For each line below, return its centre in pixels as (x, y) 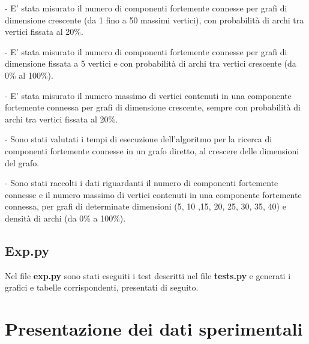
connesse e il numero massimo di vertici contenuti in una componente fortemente (153, 194)
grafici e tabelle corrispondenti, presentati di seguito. (102, 287)
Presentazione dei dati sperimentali (154, 329)
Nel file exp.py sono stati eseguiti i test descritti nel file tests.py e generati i (148, 275)
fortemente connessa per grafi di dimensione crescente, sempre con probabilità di (153, 107)
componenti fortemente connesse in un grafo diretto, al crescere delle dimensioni (152, 150)
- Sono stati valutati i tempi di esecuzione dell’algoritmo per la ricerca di (139, 139)
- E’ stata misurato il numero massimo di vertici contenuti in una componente (148, 95)
